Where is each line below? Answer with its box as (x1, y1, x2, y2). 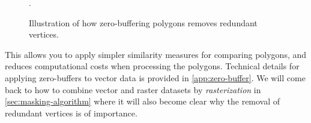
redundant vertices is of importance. (5, 106, 137, 119)
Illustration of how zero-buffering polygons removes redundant (29, 16, 258, 29)
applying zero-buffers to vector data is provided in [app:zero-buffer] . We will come (5, 71, 306, 84)
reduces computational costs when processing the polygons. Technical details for (5, 60, 300, 72)
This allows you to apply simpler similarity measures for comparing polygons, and (5, 48, 307, 60)
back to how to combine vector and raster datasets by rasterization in (5, 83, 261, 96)
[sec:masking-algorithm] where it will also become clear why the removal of (5, 95, 280, 107)
